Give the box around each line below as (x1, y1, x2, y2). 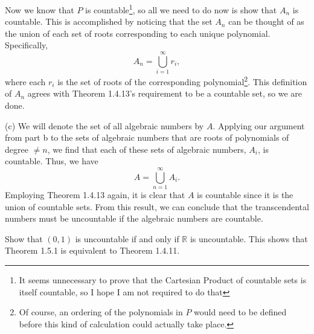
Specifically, (5, 39, 48, 51)
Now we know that (5, 3, 74, 16)
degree (5, 143, 28, 155)
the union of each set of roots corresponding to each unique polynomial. (5, 27, 271, 39)
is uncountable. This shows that (190, 232, 308, 245)
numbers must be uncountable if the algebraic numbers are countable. (5, 212, 263, 225)
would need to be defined (194, 306, 287, 318)
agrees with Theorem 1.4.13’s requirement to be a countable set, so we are (27, 87, 303, 100)
